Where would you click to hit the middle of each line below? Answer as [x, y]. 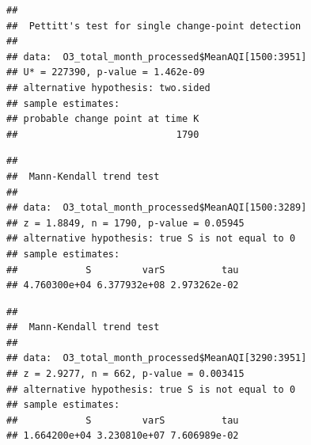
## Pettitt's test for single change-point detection [154, 26]
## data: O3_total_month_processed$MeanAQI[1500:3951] [157, 57]
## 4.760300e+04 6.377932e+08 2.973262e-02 [123, 285]
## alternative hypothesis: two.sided [108, 87]
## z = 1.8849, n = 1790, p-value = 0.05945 [125, 223]
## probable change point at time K [103, 119]
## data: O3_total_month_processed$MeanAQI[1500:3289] [157, 208]
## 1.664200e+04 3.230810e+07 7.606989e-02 [123, 436]
